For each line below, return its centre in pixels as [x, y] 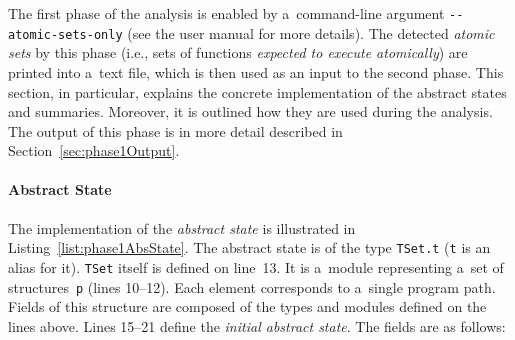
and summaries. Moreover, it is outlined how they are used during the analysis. [250, 111]
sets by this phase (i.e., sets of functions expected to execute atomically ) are [238, 52]
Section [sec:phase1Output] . [94, 150]
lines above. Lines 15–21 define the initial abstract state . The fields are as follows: [257, 325]
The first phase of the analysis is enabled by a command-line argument [226, 13]
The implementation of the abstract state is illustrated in [182, 227]
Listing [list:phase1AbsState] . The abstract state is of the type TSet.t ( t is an [249, 247]
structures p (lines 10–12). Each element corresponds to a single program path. [252, 286]
